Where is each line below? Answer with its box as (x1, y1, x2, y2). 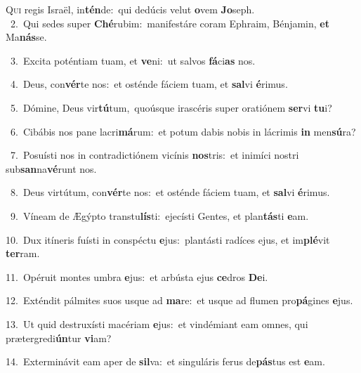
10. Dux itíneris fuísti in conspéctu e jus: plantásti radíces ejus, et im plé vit (6, 232, 330, 247)
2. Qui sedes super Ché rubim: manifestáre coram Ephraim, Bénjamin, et (10, 15, 329, 30)
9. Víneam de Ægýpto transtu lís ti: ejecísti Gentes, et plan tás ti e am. (10, 208, 309, 223)
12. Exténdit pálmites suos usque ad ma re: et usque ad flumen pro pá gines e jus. (6, 293, 353, 308)
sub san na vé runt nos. (6, 161, 97, 176)
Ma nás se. (6, 30, 47, 44)
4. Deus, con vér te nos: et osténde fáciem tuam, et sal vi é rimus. (10, 77, 288, 91)
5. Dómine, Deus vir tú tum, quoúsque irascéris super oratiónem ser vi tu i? (10, 100, 332, 114)
